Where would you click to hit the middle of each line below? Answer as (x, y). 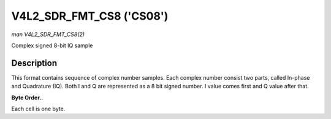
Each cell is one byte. (38, 109)
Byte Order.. (27, 98)
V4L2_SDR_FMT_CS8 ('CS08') (90, 16)
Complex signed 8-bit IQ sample (52, 45)
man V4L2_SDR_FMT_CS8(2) (48, 34)
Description (34, 63)
